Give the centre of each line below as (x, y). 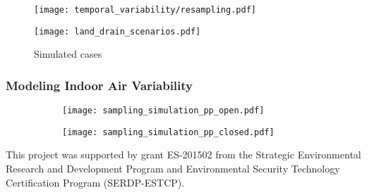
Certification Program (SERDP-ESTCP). (95, 182)
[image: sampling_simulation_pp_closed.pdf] (168, 132)
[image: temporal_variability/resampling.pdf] (145, 10)
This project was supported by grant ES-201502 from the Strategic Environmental (183, 155)
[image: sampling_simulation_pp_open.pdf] (163, 111)
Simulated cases (68, 54)
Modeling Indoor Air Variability (100, 85)
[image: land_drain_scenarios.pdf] (118, 31)
